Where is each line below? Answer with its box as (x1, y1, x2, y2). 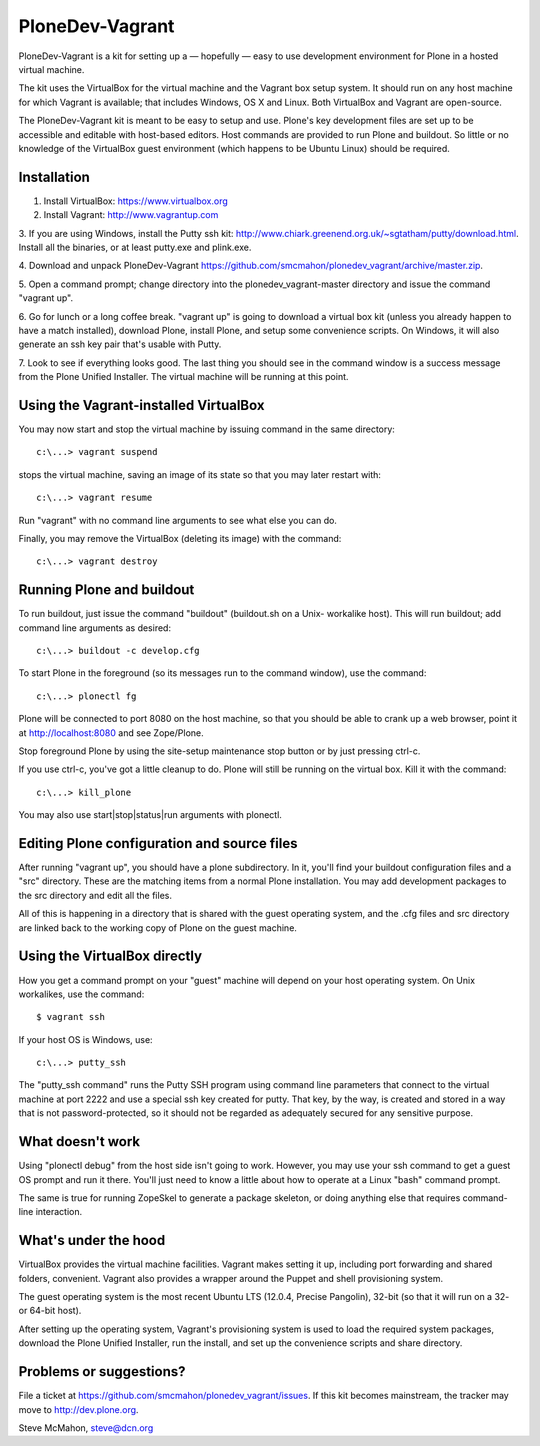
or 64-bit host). (18, 1305, 82, 1317)
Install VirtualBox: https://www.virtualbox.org (43, 195, 229, 207)
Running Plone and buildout (18, 581, 195, 599)
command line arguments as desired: (18, 621, 172, 634)
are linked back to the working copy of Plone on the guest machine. (18, 921, 297, 934)
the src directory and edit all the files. (18, 889, 172, 901)
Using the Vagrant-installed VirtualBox (18, 396, 265, 414)
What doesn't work (18, 1133, 141, 1150)
